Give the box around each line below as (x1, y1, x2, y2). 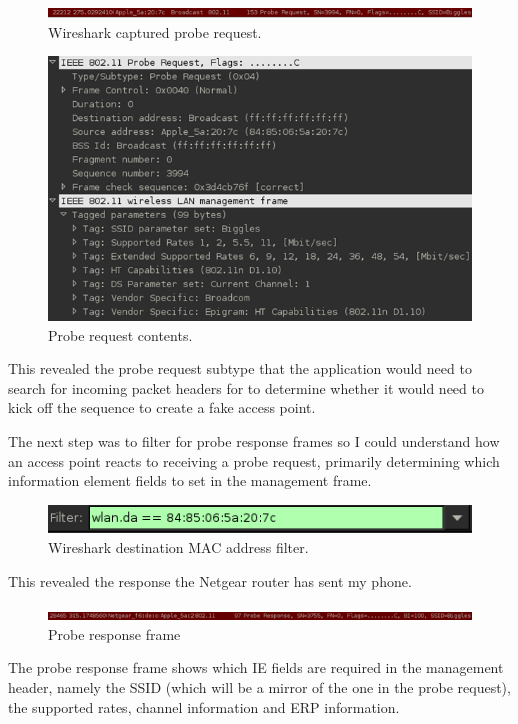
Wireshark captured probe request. (48, 21, 262, 42)
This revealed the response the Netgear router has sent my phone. (8, 570, 412, 591)
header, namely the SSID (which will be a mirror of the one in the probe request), (8, 676, 511, 697)
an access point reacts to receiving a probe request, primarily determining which (8, 450, 500, 471)
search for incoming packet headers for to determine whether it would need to (8, 377, 484, 398)
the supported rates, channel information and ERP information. (8, 696, 400, 717)
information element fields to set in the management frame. (8, 470, 372, 491)
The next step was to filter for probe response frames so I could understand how (8, 430, 500, 451)
